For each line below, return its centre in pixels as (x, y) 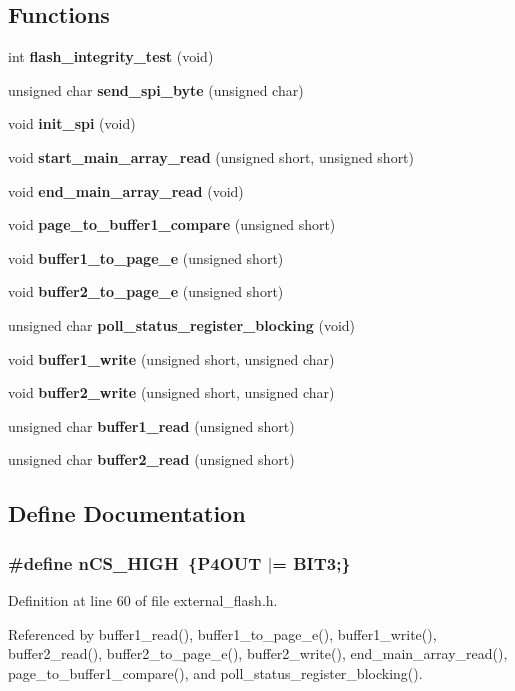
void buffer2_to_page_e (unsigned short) (146, 291)
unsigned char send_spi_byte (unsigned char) (156, 89)
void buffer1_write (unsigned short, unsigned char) (171, 358)
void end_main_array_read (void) (126, 190)
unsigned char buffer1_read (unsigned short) (151, 425)
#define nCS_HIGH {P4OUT (135, 562)
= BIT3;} (311, 562)
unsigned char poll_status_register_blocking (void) (182, 324)
